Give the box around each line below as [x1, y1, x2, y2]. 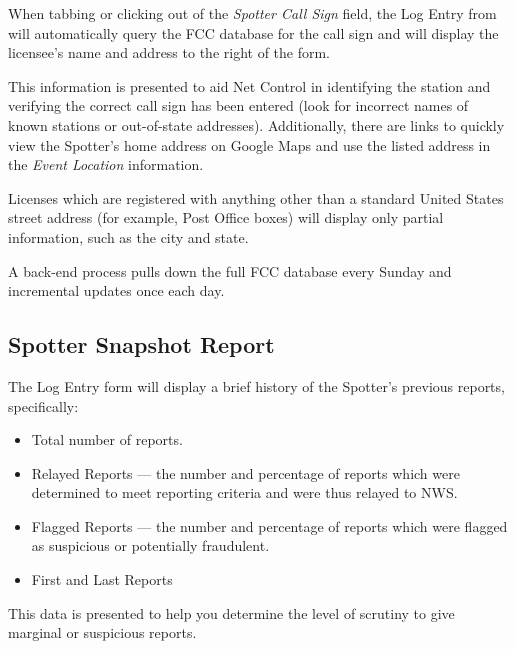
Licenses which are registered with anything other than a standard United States [8, 187, 504, 208]
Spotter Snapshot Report [8, 329, 275, 360]
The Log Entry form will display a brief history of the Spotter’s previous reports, [8, 375, 505, 396]
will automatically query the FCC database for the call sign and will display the [8, 22, 499, 43]
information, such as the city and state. [8, 226, 249, 247]
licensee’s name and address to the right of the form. [8, 42, 331, 63]
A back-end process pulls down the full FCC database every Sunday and [8, 260, 452, 281]
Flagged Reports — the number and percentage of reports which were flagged [31, 515, 508, 536]
